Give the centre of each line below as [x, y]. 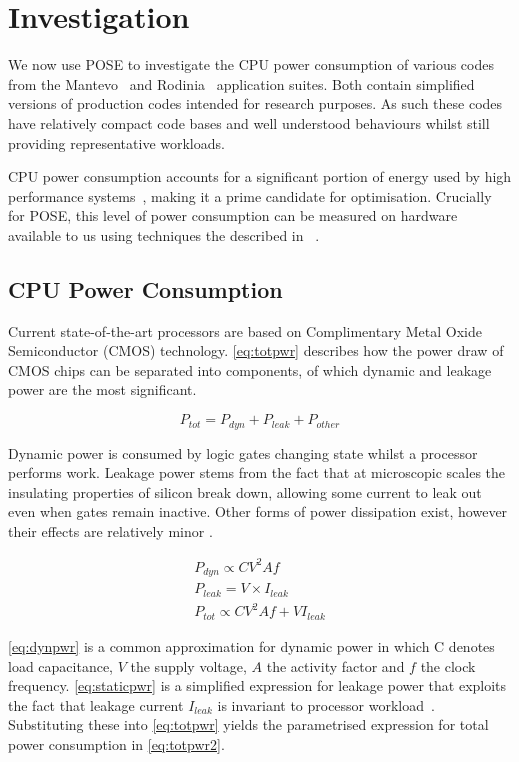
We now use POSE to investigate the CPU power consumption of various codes [251, 64]
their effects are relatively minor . [110, 530]
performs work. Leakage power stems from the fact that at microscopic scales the [257, 472]
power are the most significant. [102, 389]
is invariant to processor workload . [326, 704]
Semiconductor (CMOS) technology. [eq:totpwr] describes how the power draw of [256, 350]
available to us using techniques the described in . [164, 234]
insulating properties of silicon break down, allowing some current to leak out [245, 491]
